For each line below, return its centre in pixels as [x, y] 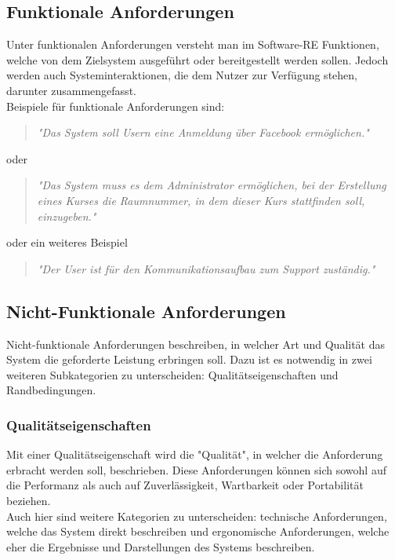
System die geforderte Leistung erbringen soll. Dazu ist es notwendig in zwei [189, 359]
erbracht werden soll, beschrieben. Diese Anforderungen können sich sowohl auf [196, 469]
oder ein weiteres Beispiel [67, 242]
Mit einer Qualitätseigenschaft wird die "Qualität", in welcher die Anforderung [195, 454]
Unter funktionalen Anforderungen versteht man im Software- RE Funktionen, [193, 44]
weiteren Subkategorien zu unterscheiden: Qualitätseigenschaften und [172, 374]
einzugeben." [67, 216]
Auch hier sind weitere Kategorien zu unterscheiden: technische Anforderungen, [197, 516]
